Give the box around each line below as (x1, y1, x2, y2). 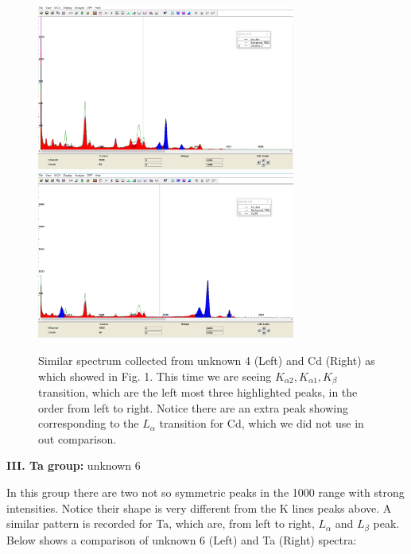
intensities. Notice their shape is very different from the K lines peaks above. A (6, 499, 392, 516)
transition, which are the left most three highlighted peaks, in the (38, 384, 358, 401)
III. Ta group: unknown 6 (6, 457, 141, 474)
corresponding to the (38, 415, 139, 432)
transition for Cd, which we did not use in (159, 415, 364, 432)
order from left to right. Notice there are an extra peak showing (38, 399, 349, 416)
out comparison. (38, 430, 117, 447)
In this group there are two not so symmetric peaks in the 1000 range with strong (6, 484, 405, 501)
